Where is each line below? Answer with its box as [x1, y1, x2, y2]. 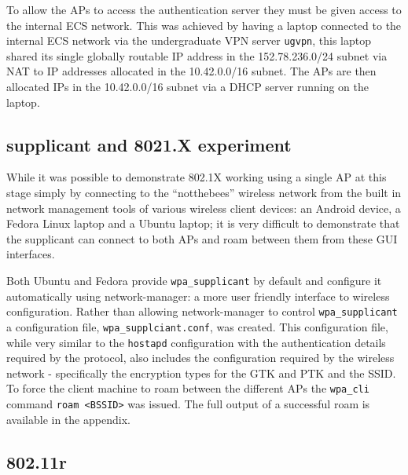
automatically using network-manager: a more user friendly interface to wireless [6, 287, 390, 304]
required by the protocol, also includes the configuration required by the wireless [6, 349, 395, 366]
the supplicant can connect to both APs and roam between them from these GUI [6, 230, 398, 247]
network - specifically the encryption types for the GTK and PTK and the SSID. [6, 364, 396, 381]
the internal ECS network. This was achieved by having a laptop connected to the [6, 16, 402, 33]
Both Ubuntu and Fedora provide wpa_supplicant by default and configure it [6, 272, 382, 288]
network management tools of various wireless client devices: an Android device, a [6, 199, 401, 216]
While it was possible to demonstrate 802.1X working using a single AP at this [6, 169, 387, 185]
